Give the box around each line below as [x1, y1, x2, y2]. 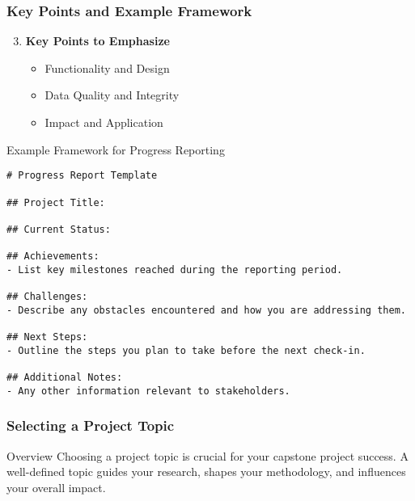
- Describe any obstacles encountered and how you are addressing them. [6, 304, 406, 316]
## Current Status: [6, 223, 111, 235]
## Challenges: [6, 291, 88, 303]
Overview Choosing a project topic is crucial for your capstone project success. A [6, 447, 409, 464]
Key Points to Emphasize [25, 32, 170, 49]
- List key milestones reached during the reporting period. [6, 263, 343, 276]
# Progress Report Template [6, 170, 158, 182]
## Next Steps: [6, 331, 88, 343]
